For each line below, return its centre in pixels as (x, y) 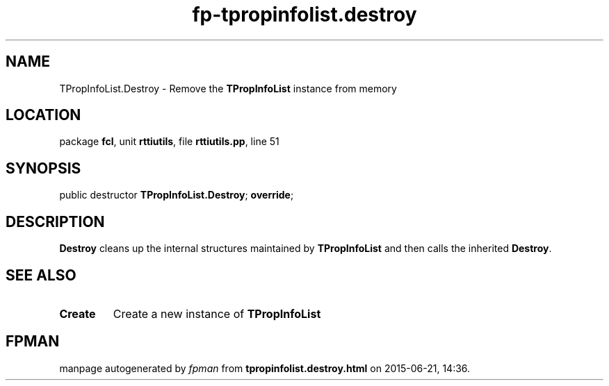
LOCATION (43, 115)
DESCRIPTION (55, 221)
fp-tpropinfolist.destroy (304, 15)
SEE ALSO (41, 275)
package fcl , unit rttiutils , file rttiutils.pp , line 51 (169, 142)
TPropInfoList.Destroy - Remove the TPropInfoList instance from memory (228, 88)
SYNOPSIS (43, 168)
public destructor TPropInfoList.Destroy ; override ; (177, 195)
